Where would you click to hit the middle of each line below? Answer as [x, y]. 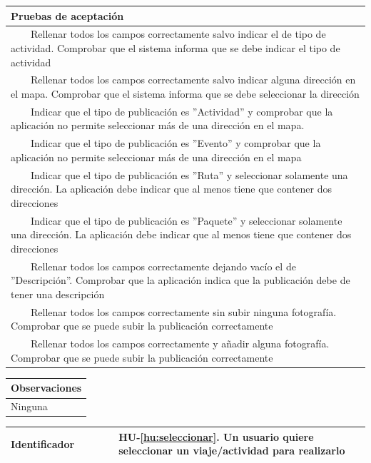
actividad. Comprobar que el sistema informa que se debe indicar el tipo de [176, 47]
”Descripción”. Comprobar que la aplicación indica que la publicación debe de [181, 280]
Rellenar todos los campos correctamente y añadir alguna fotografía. [180, 344]
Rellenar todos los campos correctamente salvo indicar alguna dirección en [193, 80]
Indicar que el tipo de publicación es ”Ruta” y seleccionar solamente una [189, 174]
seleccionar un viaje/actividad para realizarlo [232, 451]
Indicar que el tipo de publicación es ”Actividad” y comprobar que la [182, 111]
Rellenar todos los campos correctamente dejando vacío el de [163, 266]
